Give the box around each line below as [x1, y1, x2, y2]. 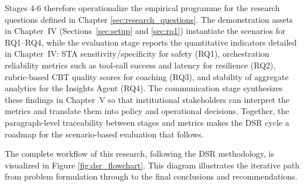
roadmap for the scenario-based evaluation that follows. [5, 128, 204, 140]
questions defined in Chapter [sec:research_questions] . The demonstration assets [5, 13, 293, 25]
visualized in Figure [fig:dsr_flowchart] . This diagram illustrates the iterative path [5, 159, 300, 171]
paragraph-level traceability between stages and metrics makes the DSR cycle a [5, 116, 289, 128]
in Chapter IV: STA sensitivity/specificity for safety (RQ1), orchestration [5, 47, 269, 60]
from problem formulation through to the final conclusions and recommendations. [5, 170, 298, 182]
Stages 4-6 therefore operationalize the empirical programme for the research [5, 2, 280, 13]
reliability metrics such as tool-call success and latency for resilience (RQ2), [5, 58, 276, 71]
